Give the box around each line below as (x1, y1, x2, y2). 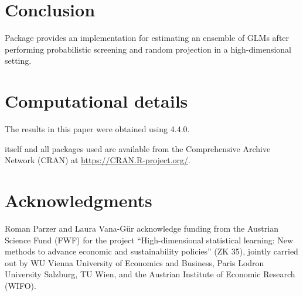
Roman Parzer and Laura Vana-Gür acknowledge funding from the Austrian (5, 222, 278, 234)
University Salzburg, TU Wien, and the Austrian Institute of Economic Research (5, 268, 295, 280)
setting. (5, 54, 32, 67)
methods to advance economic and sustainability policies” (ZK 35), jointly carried (5, 245, 298, 257)
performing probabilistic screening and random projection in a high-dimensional (5, 43, 291, 55)
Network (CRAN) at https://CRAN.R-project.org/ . (5, 154, 190, 166)
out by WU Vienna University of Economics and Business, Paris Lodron (5, 256, 264, 269)
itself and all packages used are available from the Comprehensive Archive (5, 142, 271, 154)
